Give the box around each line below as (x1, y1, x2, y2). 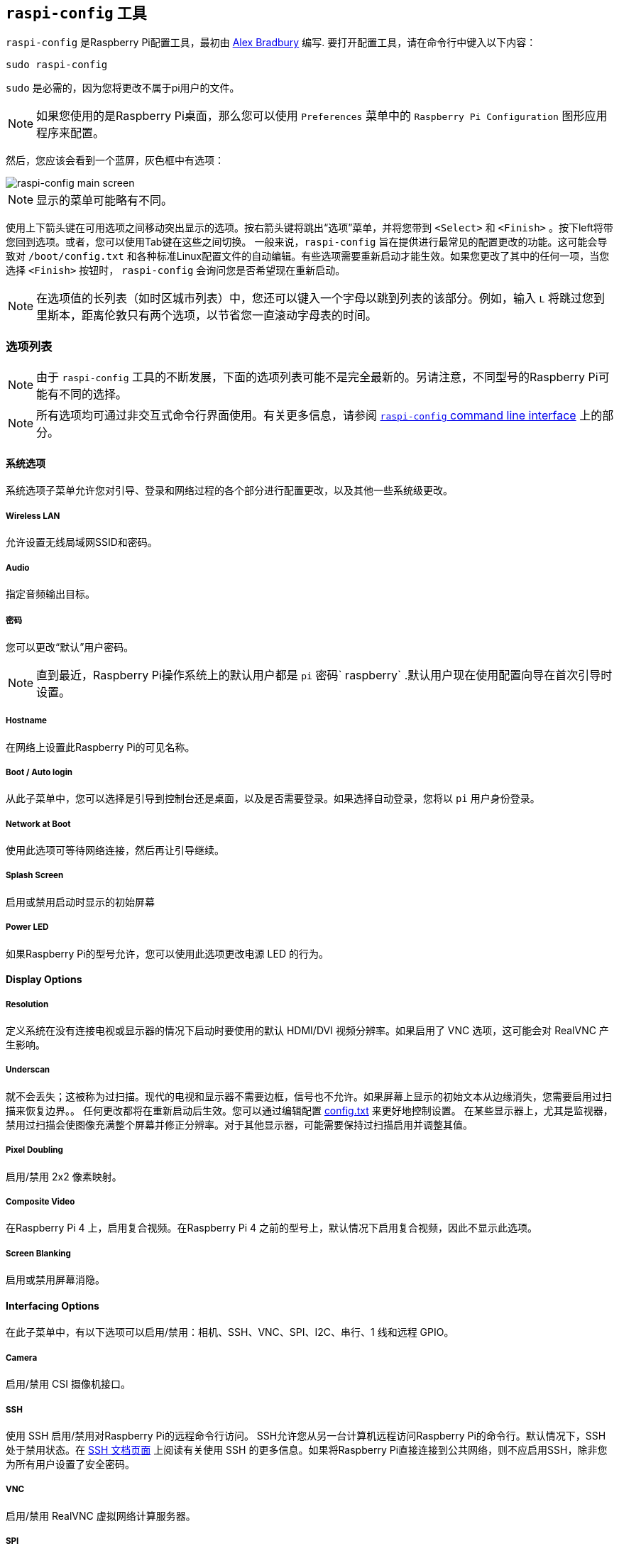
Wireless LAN (6, 510, 60, 521)
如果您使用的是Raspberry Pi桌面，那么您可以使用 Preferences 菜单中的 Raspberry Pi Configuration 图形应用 (36, 109, 608, 124)
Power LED (6, 922, 49, 933)
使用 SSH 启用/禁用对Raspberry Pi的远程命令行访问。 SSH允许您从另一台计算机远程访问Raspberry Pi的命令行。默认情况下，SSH (6, 1429, 606, 1442)
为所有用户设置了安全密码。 (6, 1457, 135, 1470)
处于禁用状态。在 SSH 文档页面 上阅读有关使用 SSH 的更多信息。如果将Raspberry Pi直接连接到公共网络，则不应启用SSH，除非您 (6, 1443, 608, 1456)
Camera (6, 1352, 38, 1363)
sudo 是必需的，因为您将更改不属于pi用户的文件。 (6, 82, 240, 94)
